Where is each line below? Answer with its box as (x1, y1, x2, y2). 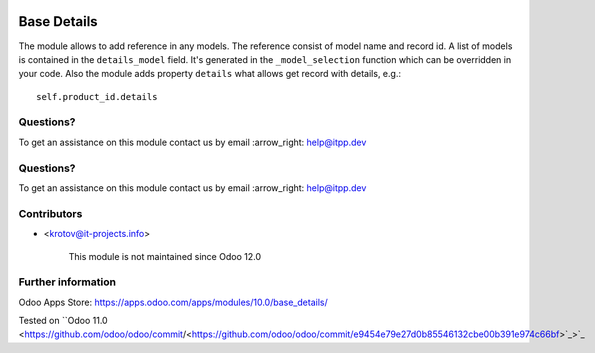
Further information (18, 275, 117, 289)
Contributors (18, 206, 83, 220)
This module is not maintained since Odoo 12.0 (68, 250, 262, 262)
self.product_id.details (36, 91, 158, 102)
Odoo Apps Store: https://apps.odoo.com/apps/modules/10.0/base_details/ (18, 296, 329, 308)
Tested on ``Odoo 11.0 (18, 315, 109, 327)
